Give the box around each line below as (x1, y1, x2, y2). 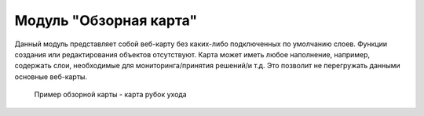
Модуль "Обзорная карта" (14, 12, 198, 29)
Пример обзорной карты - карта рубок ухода (34, 90, 188, 100)
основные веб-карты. (14, 71, 88, 82)
